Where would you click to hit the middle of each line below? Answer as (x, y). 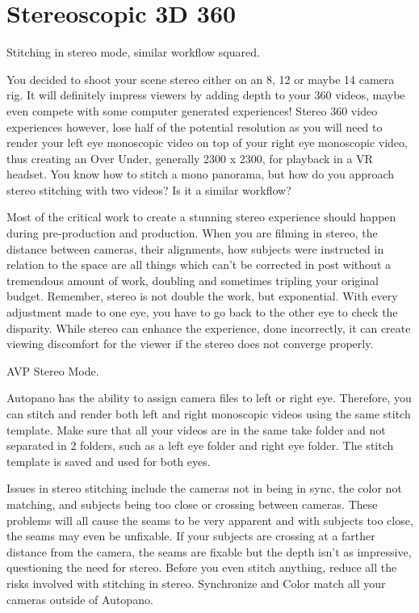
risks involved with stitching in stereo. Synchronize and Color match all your (196, 583)
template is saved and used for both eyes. (109, 461)
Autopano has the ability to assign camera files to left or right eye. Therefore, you (209, 398)
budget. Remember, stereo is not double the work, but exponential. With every (202, 296)
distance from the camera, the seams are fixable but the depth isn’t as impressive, (209, 551)
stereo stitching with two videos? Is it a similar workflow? (149, 189)
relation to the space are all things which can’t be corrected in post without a (199, 265)
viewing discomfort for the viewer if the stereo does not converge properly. (190, 344)
